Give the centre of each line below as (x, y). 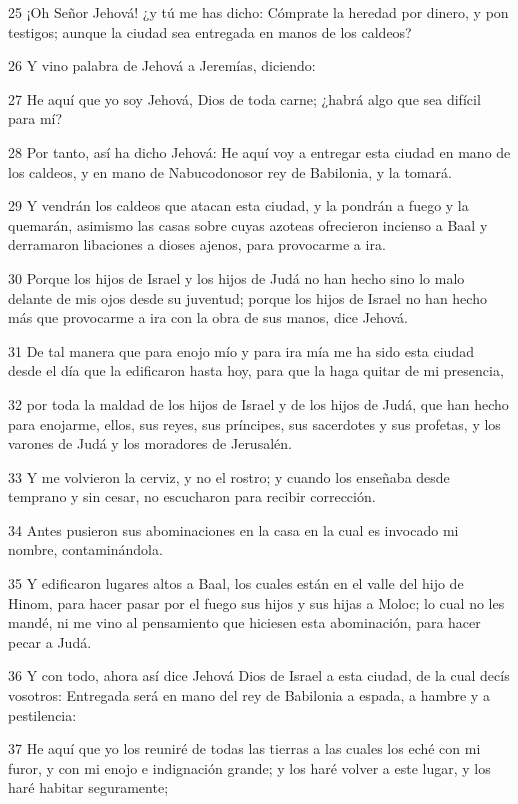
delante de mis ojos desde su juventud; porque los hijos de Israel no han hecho (247, 297)
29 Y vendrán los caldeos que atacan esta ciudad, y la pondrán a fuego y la (238, 205)
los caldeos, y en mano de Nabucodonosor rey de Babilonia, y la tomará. (230, 171)
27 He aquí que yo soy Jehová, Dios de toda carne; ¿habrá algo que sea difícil (244, 98)
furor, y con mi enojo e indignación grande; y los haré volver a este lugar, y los (249, 767)
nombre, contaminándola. (85, 549)
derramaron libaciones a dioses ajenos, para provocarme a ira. (197, 244)
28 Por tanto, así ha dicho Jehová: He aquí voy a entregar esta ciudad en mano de (259, 151)
